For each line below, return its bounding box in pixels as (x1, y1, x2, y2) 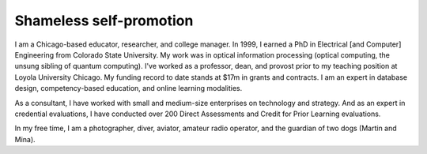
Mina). (14, 134, 36, 144)
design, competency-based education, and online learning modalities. (14, 84, 243, 93)
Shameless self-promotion (14, 12, 194, 29)
